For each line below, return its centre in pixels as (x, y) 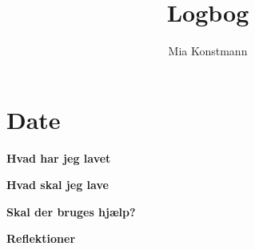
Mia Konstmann (208, 51)
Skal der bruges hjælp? (71, 211)
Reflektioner (41, 238)
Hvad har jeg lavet (59, 157)
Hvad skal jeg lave (58, 185)
